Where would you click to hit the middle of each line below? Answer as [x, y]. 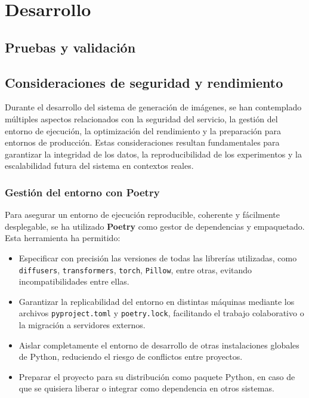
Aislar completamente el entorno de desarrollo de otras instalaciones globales [159, 345]
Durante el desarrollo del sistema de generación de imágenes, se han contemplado [153, 107]
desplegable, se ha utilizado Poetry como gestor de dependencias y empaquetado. [155, 226]
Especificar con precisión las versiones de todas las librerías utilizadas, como [158, 257]
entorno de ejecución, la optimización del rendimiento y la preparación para [143, 130]
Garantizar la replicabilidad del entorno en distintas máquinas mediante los [157, 301]
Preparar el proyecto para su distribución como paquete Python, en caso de [157, 376]
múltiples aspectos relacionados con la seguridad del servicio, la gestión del [141, 118]
